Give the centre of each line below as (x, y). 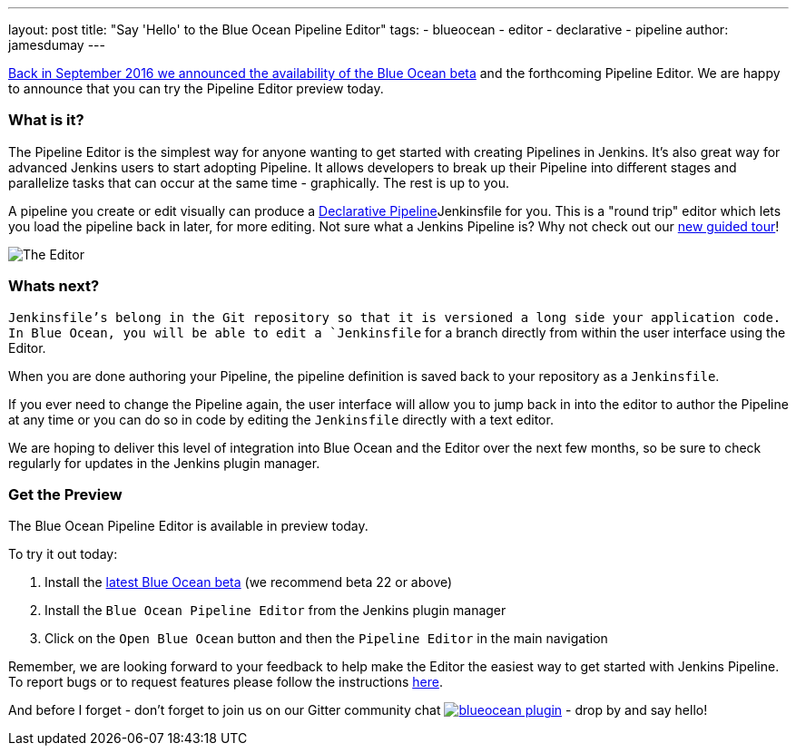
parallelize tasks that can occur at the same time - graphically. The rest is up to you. (259, 182)
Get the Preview (65, 494)
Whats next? (54, 286)
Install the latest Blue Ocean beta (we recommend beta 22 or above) (249, 582)
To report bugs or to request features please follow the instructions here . (226, 682)
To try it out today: (63, 554)
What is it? (46, 120)
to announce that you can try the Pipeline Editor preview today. (196, 88)
